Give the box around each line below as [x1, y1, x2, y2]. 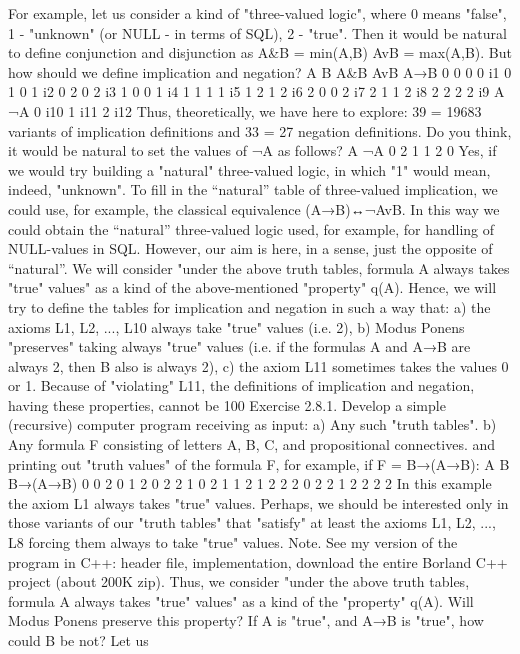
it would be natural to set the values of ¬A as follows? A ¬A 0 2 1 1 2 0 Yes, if [8, 140, 497, 161]
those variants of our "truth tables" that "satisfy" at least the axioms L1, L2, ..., [8, 512, 496, 533]
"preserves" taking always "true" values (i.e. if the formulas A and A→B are [8, 336, 471, 357]
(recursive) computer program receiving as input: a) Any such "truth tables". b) [8, 414, 497, 435]
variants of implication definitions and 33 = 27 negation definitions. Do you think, [8, 120, 512, 141]
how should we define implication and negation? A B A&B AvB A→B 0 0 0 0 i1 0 [8, 61, 512, 82]
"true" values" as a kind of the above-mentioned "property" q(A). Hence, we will [8, 277, 497, 298]
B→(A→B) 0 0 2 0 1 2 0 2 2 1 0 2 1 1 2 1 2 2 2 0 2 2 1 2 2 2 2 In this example [8, 473, 492, 494]
